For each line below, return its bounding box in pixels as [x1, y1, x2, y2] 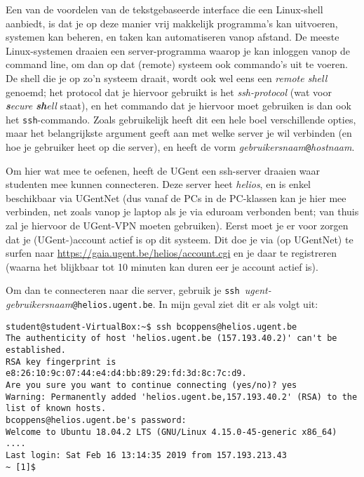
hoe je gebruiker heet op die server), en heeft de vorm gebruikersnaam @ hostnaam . [6, 140, 355, 154]
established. [6, 345, 66, 356]
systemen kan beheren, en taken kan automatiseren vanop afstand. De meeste [6, 29, 339, 44]
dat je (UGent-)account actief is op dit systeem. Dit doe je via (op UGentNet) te [6, 231, 353, 246]
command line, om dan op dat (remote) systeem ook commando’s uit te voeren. [6, 57, 348, 72]
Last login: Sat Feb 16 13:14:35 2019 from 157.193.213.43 [6, 450, 287, 460]
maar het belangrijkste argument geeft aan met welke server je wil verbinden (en [6, 126, 352, 140]
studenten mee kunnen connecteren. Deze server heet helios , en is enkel [6, 177, 311, 192]
